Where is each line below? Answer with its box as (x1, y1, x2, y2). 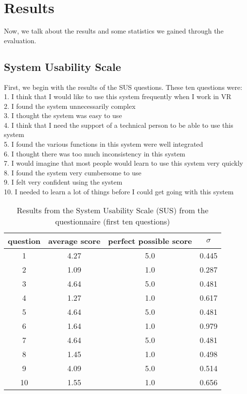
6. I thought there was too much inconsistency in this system (4, 148, 186, 158)
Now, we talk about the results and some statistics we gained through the (4, 26, 224, 36)
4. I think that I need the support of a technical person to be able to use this (4, 120, 233, 130)
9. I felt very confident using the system (4, 177, 123, 187)
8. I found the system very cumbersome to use (4, 167, 141, 177)
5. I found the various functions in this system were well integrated (4, 139, 203, 149)
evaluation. (4, 35, 36, 45)
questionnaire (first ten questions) (55, 215, 170, 227)
